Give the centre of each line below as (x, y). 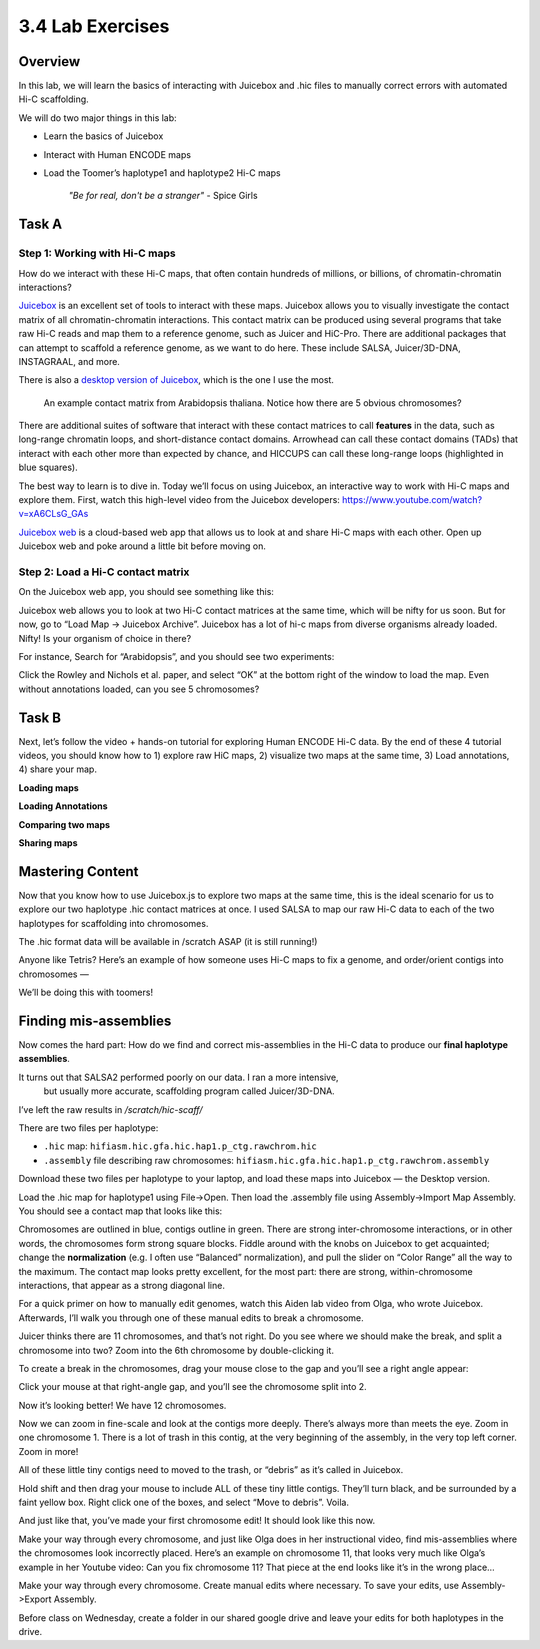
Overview (49, 61)
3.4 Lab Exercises (94, 26)
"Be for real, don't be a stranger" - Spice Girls (163, 196)
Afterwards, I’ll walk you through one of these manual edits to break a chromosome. (191, 1317)
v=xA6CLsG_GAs (53, 514)
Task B (40, 717)
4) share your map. (57, 769)
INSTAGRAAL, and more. (69, 361)
